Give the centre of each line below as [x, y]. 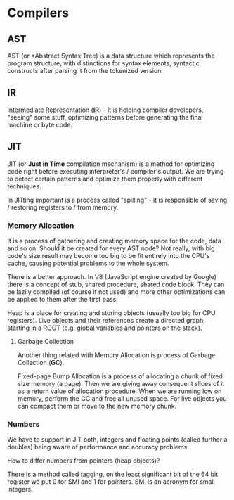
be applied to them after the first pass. [63, 299]
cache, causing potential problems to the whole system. [88, 263]
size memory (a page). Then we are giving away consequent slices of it [121, 383]
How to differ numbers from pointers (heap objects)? [84, 461]
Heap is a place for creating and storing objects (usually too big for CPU [111, 313]
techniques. [24, 186]
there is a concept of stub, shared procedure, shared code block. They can [116, 284]
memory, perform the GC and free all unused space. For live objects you [122, 398]
